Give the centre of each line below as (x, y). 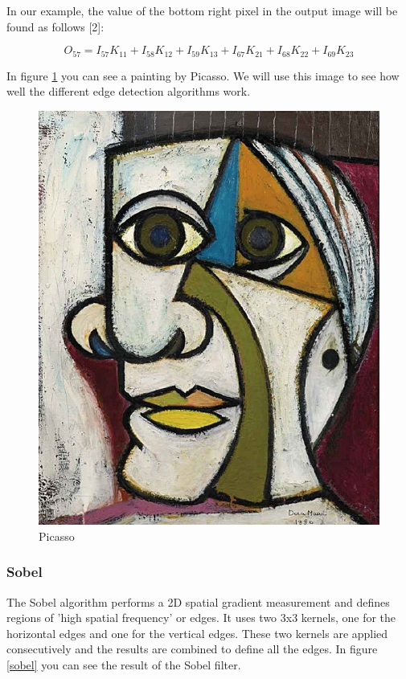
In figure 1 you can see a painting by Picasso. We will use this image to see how (203, 75)
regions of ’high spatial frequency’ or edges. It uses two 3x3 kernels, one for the (201, 618)
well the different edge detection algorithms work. (129, 91)
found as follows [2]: (55, 26)
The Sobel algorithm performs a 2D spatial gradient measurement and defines (198, 601)
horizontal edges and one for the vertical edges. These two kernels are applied (197, 633)
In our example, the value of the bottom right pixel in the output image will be (202, 10)
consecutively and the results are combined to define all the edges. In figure (192, 649)
